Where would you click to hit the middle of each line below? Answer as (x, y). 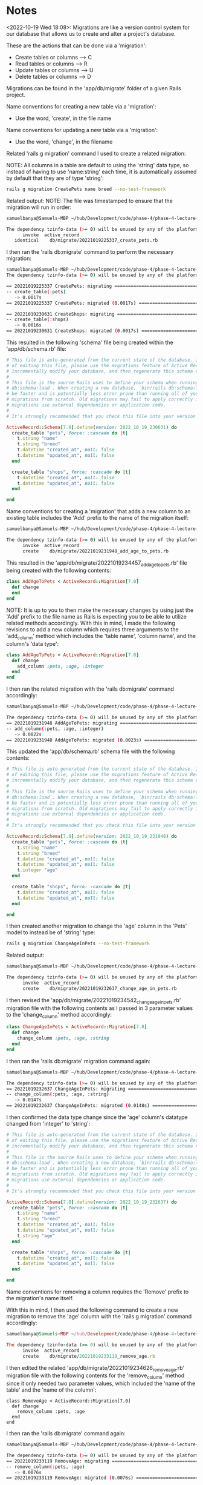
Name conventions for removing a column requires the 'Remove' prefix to (98, 1292)
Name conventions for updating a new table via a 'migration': (82, 130)
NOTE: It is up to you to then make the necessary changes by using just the (100, 610)
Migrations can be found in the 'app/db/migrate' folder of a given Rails (94, 88)
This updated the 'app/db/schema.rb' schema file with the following (91, 751)
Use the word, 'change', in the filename (64, 141)
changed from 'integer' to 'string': (48, 1124)
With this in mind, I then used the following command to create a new (92, 1310)
